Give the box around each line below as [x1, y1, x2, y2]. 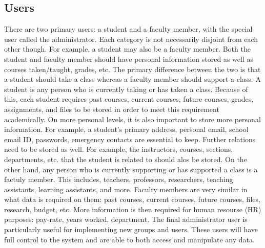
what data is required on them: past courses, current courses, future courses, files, [4, 194, 260, 205]
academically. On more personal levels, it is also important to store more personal [4, 114, 261, 124]
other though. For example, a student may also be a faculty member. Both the [4, 43, 251, 54]
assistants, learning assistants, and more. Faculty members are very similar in [4, 184, 248, 194]
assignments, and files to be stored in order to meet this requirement [4, 103, 219, 114]
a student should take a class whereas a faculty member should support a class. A [4, 74, 261, 84]
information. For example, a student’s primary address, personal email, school [4, 124, 249, 134]
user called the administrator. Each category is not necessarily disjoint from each [4, 33, 258, 44]
